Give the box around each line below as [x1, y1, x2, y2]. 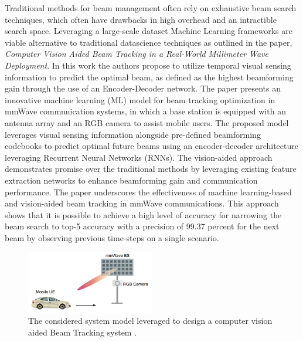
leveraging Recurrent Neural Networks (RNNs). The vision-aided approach [5, 151, 273, 163]
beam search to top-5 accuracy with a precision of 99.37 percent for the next [5, 220, 280, 232]
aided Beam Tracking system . [28, 326, 137, 338]
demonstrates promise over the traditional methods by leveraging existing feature [5, 162, 297, 175]
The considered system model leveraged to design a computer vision [28, 314, 273, 327]
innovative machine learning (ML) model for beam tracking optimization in [5, 93, 275, 106]
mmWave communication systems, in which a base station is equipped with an [5, 105, 286, 117]
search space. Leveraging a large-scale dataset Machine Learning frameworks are [5, 25, 292, 37]
